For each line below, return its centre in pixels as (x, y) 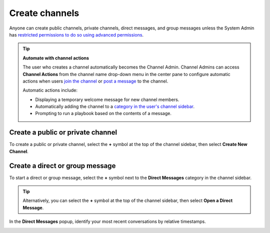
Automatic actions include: (50, 90)
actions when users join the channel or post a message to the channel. (95, 81)
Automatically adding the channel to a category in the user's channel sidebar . (115, 106)
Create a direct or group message (62, 166)
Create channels (44, 13)
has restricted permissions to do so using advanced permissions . (76, 34)
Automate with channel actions (56, 58)
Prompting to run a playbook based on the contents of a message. (103, 113)
